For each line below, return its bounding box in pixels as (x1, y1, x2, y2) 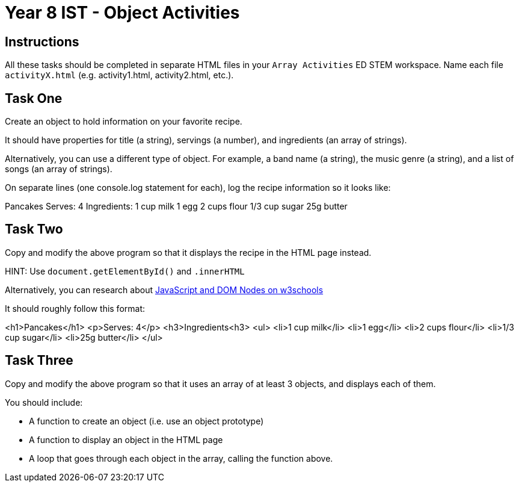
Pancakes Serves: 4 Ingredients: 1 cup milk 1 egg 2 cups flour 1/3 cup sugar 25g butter (5, 201, 348, 212)
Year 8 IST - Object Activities (5, 2, 240, 23)
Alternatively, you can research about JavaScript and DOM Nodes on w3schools (5, 284, 324, 295)
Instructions (5, 34, 79, 49)
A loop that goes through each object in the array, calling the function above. (29, 453, 333, 464)
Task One (5, 90, 63, 106)
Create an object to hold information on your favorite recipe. (5, 116, 242, 127)
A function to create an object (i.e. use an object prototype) (29, 415, 264, 426)
